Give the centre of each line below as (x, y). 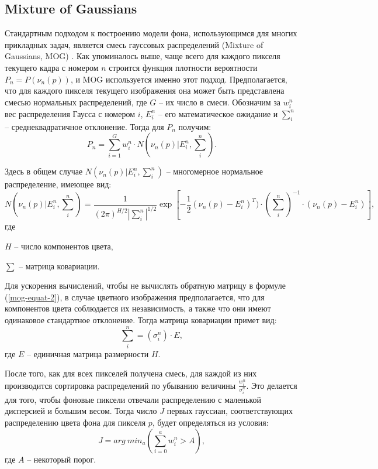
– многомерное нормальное (215, 171)
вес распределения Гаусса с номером (70, 113)
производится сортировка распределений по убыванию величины (120, 385)
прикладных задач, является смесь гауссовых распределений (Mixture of (134, 44)
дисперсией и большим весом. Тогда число (81, 411)
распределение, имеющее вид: (58, 184)
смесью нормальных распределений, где (76, 102)
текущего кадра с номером (52, 67)
